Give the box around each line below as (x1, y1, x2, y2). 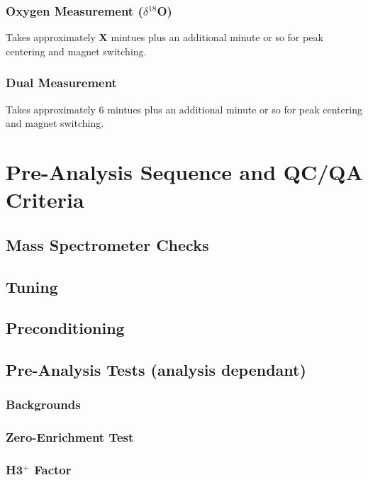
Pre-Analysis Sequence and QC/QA (6, 157, 363, 186)
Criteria (6, 185, 84, 214)
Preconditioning (6, 317, 125, 339)
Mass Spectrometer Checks (6, 233, 209, 255)
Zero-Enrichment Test (6, 428, 134, 446)
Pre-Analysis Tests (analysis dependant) (6, 359, 306, 381)
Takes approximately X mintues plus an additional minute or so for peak (6, 30, 323, 45)
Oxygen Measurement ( (6, 1, 143, 19)
